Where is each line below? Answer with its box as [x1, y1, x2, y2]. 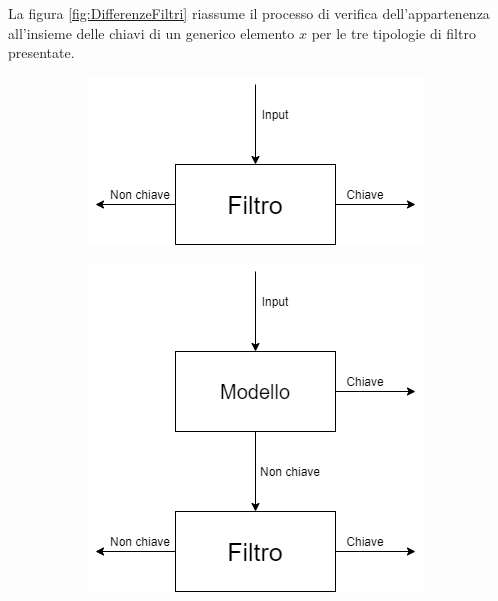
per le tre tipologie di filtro [311, 22, 476, 43]
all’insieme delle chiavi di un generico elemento [8, 22, 295, 43]
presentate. [8, 42, 75, 63]
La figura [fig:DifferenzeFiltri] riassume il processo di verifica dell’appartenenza [8, 3, 490, 23]
